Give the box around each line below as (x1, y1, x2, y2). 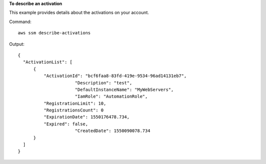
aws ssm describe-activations (18, 30, 91, 36)
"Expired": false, (43, 121, 88, 127)
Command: (9, 19, 32, 25)
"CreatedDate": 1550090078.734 (74, 128, 150, 134)
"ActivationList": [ (23, 59, 73, 65)
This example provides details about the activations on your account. (9, 10, 149, 16)
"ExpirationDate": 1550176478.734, (43, 114, 130, 120)
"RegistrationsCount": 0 (43, 108, 104, 113)
